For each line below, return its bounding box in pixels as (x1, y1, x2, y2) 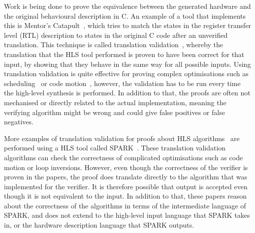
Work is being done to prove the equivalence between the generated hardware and (4, 1, 251, 11)
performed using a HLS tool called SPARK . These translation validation (4, 143, 226, 153)
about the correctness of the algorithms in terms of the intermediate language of (4, 200, 246, 210)
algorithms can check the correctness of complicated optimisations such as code (4, 152, 243, 162)
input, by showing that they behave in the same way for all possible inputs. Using (4, 58, 251, 69)
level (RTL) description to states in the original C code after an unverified (4, 29, 228, 40)
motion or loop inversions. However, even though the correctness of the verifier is (4, 162, 248, 172)
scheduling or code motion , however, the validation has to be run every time (4, 78, 241, 88)
